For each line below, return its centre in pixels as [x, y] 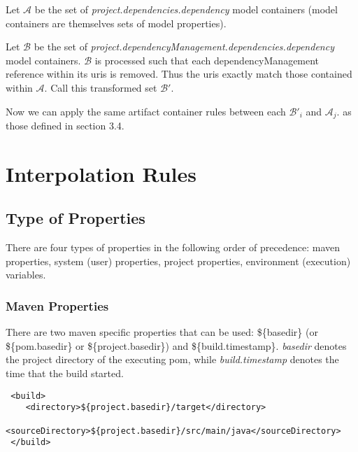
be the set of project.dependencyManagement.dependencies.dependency [184, 47]
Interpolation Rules [101, 173]
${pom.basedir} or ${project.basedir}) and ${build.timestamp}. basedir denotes [176, 345]
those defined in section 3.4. [65, 126]
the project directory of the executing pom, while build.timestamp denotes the [172, 359]
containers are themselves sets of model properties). [116, 23]
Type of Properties [76, 218]
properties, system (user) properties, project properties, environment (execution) [178, 261]
